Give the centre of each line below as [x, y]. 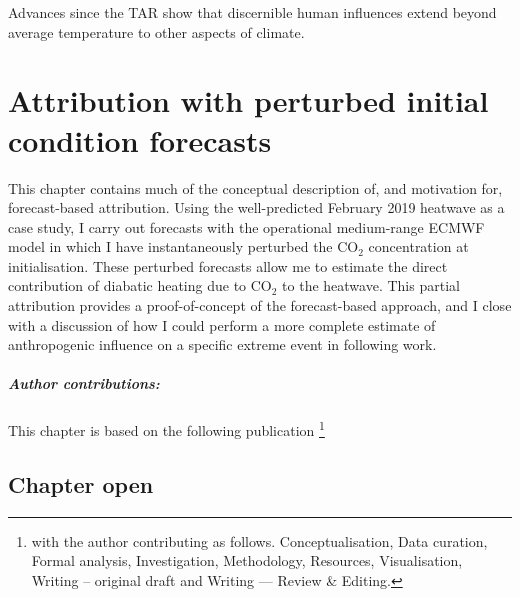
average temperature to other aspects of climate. [156, 31]
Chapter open [81, 484]
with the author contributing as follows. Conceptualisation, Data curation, [259, 540]
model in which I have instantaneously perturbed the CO [183, 246]
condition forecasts [140, 139]
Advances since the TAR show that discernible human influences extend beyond [252, 12]
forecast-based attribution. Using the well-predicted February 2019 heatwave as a [256, 207]
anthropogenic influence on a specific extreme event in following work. [222, 344]
